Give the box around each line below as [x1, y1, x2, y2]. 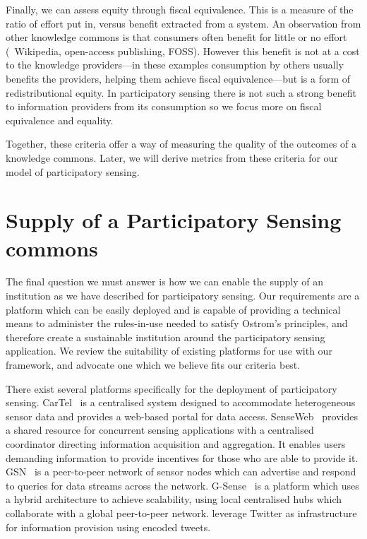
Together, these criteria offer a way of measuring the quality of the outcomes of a [6, 136, 356, 151]
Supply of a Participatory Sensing [6, 206, 342, 235]
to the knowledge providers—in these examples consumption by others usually [6, 57, 344, 72]
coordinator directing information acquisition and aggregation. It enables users [6, 436, 346, 451]
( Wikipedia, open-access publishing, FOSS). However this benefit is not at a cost [6, 43, 360, 58]
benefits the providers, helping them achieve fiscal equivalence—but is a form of [6, 71, 351, 85]
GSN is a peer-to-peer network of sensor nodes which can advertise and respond [6, 464, 356, 479]
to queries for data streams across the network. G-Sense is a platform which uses [6, 478, 359, 492]
